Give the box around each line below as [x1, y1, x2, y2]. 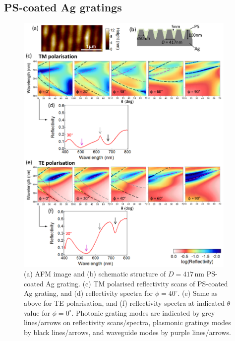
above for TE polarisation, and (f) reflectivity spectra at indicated [24, 298, 225, 308]
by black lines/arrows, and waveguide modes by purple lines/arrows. [24, 327, 231, 337]
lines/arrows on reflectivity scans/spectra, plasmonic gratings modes [24, 317, 231, 328]
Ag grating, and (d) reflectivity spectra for [24, 288, 153, 298]
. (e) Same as [177, 288, 218, 298]
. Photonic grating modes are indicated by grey [71, 307, 215, 318]
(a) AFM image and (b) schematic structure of [24, 269, 166, 279]
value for [24, 307, 50, 318]
